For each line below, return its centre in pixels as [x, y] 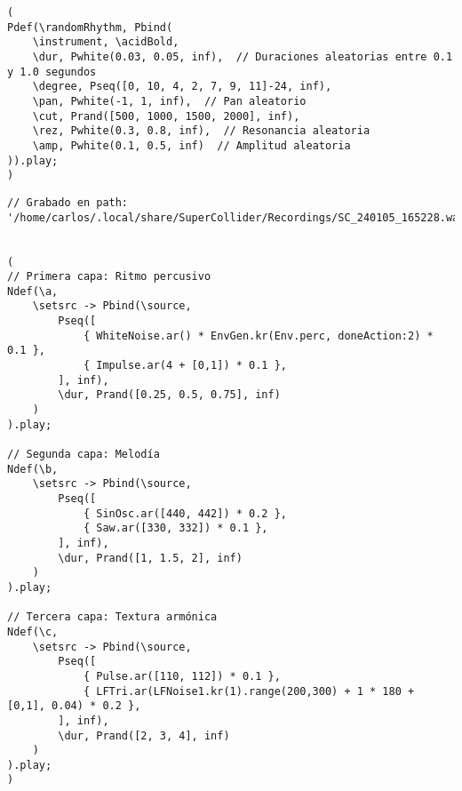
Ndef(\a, [33, 291]
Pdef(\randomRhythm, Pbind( [90, 27]
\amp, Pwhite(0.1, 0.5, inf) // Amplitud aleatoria [191, 145]
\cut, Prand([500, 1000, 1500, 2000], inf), [166, 116]
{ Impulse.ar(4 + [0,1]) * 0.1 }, [185, 366]
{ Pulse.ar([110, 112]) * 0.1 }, [182, 676]
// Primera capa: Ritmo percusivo [109, 277]
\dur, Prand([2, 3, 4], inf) [144, 735]
